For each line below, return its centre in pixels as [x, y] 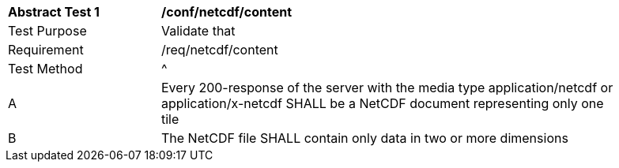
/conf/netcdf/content [227, 12]
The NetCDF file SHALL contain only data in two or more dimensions [365, 138]
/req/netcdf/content [220, 50]
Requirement [46, 50]
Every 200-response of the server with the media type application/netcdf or [387, 88]
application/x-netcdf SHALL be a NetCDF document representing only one [383, 103]
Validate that [198, 31]
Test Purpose [47, 31]
